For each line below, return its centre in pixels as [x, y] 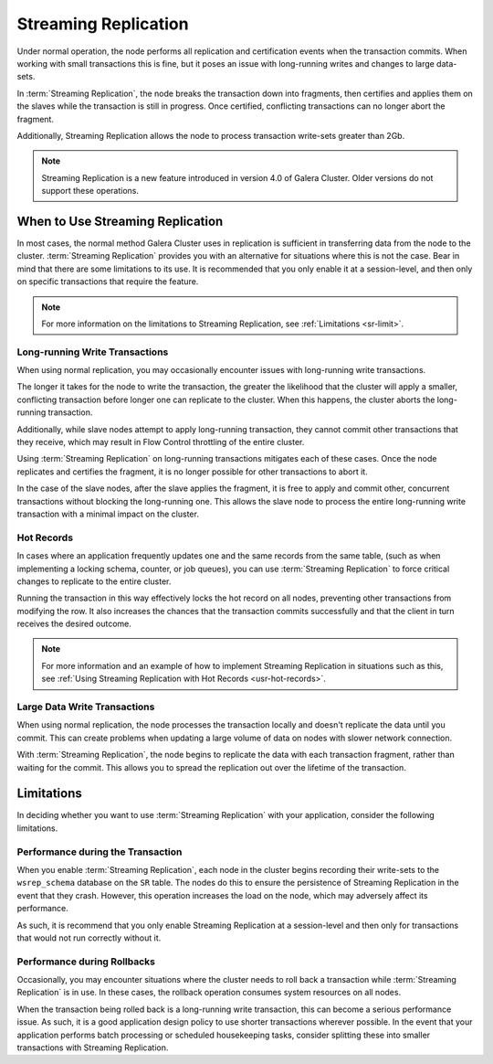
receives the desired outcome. [74, 624]
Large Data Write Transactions [86, 707]
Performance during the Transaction [100, 852]
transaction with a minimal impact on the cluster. [108, 514]
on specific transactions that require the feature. [108, 282]
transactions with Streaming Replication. [93, 1048]
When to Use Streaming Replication [120, 221]
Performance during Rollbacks [86, 962]
